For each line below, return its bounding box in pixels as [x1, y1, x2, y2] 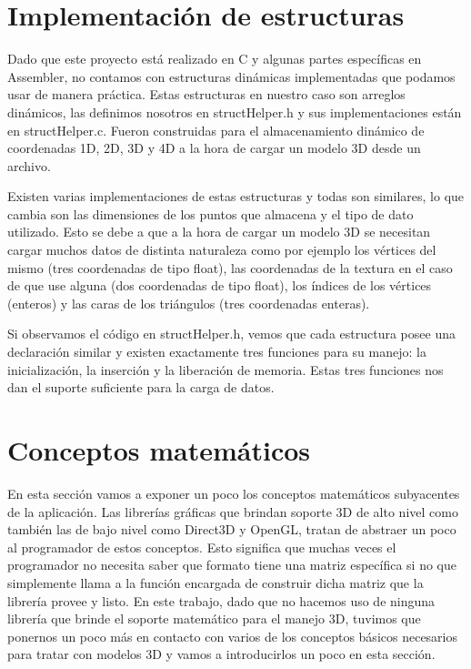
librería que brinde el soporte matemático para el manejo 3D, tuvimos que [7, 609, 421, 628]
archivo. [7, 156, 51, 175]
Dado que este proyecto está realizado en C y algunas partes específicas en [7, 49, 422, 68]
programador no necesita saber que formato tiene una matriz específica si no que [7, 555, 457, 574]
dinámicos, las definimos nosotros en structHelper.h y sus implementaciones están [7, 102, 462, 121]
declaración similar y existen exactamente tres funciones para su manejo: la [7, 342, 426, 361]
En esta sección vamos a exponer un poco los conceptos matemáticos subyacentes [7, 483, 460, 502]
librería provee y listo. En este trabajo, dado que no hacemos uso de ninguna [7, 591, 436, 610]
